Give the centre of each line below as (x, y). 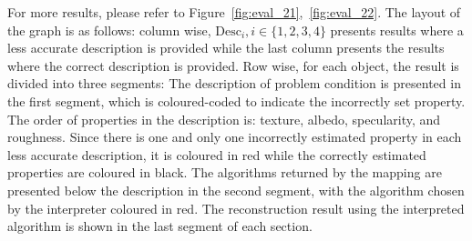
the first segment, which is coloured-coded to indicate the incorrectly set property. (236, 100)
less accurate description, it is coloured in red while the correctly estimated (217, 154)
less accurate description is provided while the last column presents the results (226, 48)
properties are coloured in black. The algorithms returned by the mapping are (225, 172)
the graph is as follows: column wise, (109, 30)
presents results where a (397, 30)
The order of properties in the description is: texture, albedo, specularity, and (224, 119)
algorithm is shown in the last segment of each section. (160, 226)
